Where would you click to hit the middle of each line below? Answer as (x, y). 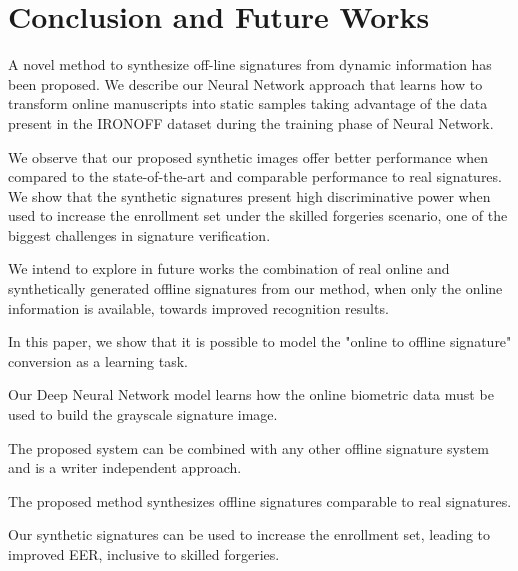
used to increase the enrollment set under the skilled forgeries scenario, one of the (258, 215)
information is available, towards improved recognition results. (198, 307)
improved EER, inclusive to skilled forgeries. (144, 554)
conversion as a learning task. (98, 360)
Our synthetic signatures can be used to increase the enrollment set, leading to (249, 534)
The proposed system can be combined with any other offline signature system (248, 447)
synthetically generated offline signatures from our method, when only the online (255, 288)
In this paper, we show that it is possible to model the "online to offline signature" (260, 341)
